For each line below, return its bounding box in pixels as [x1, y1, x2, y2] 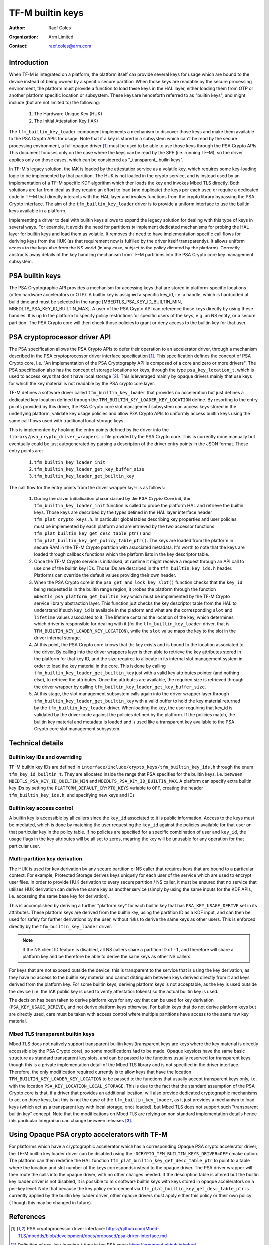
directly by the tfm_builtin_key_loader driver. [9, 923, 112, 929]
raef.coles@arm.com [48, 43, 92, 49]
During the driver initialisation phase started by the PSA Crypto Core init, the [34, 496, 191, 501]
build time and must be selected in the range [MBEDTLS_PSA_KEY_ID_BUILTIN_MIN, [9, 299, 182, 305]
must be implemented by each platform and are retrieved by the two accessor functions [34, 523, 215, 529]
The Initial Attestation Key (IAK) [34, 118, 98, 124]
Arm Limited [48, 34, 74, 40]
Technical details [9, 739, 64, 747]
